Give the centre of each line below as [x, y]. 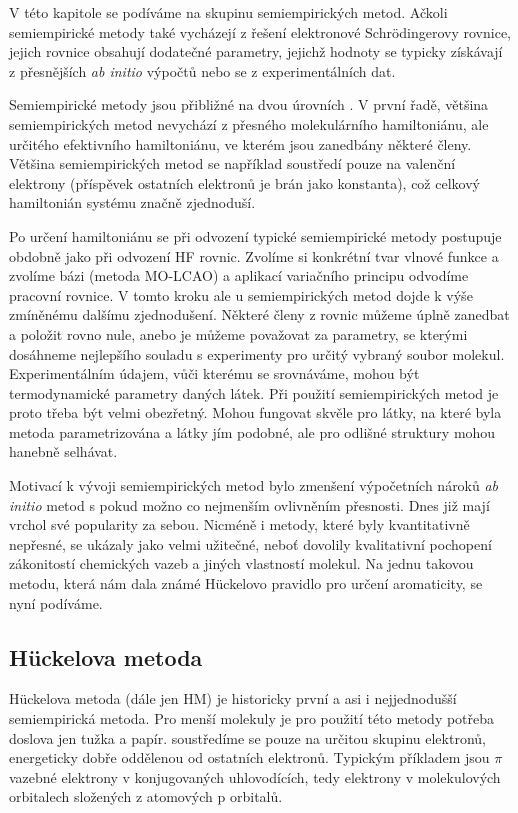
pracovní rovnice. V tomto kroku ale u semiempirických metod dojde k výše [241, 294]
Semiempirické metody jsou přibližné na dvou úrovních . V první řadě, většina [249, 104]
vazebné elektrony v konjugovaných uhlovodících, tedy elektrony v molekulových [255, 776]
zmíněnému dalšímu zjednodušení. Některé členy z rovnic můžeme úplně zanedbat [259, 314]
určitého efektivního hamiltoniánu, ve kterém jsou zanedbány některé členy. [240, 143]
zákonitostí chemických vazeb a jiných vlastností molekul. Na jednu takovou [241, 563]
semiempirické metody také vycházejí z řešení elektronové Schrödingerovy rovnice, [260, 31]
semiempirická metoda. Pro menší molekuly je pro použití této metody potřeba [252, 718]
